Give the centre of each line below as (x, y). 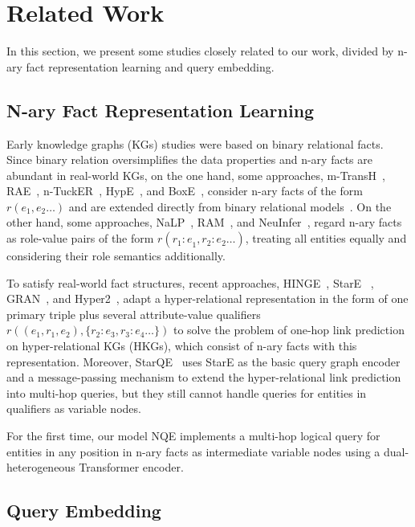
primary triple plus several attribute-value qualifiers (134, 314)
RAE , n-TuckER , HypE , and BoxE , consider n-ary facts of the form (185, 191)
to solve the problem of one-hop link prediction (289, 330)
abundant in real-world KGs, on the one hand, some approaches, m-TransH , (196, 175)
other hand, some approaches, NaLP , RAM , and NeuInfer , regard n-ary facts (204, 222)
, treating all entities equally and (326, 238)
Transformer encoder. (131, 467)
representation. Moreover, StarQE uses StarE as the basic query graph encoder (203, 361)
